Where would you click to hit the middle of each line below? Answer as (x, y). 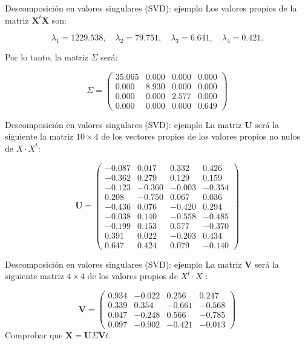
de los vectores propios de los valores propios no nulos (201, 136)
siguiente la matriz (39, 136)
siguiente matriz (34, 276)
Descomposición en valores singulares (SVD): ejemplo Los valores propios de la (151, 8)
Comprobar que (34, 335)
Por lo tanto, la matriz (47, 56)
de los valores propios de (133, 276)
